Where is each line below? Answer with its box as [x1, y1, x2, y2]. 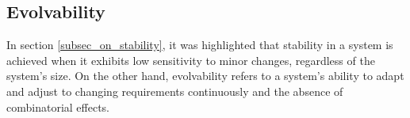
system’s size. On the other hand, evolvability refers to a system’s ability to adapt [6, 67, 404, 84]
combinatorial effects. [6, 98, 109, 115]
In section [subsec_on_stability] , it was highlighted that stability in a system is [6, 36, 393, 53]
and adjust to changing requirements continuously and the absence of [6, 82, 343, 99]
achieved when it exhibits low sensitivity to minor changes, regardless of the [6, 51, 375, 68]
